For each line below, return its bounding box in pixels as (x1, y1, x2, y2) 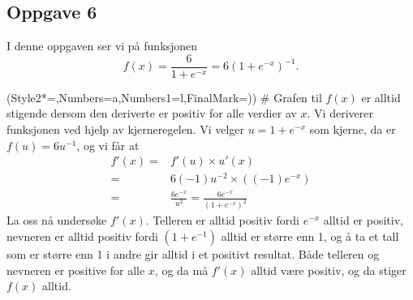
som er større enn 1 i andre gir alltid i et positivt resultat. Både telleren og (6, 245, 380, 262)
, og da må (154, 261, 209, 278)
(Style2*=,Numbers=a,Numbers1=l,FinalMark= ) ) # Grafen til (6, 88, 322, 105)
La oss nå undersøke (6, 212, 107, 229)
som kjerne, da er (309, 121, 396, 138)
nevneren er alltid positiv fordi (6, 227, 158, 244)
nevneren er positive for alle (6, 261, 145, 278)
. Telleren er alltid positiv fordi (145, 212, 299, 229)
